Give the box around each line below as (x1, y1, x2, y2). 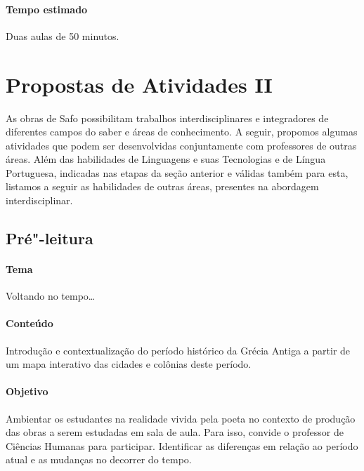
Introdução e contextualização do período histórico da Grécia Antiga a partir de (6, 343, 351, 357)
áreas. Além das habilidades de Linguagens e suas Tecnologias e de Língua (6, 152, 326, 166)
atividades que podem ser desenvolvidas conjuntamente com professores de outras (6, 138, 357, 152)
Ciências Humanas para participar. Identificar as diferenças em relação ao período (6, 438, 358, 453)
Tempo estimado (6, 1, 88, 16)
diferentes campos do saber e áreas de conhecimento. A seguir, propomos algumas (6, 124, 358, 139)
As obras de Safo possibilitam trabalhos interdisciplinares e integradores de (6, 110, 329, 125)
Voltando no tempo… (6, 288, 96, 303)
